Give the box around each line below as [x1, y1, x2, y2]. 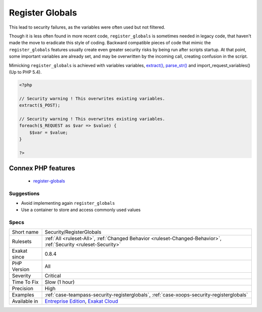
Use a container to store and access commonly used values [21, 207, 141, 213]
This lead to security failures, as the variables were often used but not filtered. [9, 24, 165, 30]
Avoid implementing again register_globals [21, 200, 115, 206]
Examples [12, 292, 34, 298]
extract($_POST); [19, 102, 61, 108]
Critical [44, 272, 61, 279]
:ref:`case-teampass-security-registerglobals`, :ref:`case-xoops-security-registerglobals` [44, 292, 248, 298]
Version [12, 266, 30, 273]
